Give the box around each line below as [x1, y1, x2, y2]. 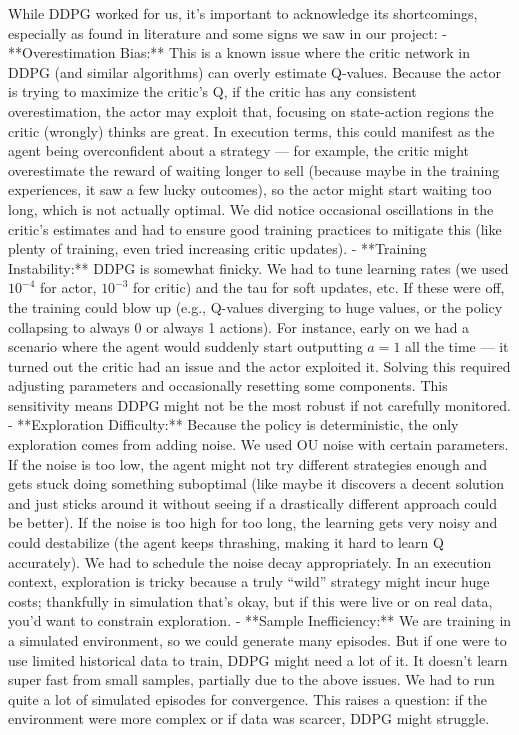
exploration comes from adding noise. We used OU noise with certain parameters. [8, 434, 509, 455]
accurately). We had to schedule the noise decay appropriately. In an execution [8, 551, 492, 572]
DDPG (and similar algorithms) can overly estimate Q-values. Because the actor [8, 61, 501, 82]
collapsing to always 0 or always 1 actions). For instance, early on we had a [8, 316, 470, 337]
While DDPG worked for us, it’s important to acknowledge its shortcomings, [8, 3, 478, 23]
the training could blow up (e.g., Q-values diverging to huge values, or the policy [8, 296, 503, 317]
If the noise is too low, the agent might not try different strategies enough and [8, 453, 488, 474]
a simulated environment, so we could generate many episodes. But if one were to [8, 630, 507, 650]
